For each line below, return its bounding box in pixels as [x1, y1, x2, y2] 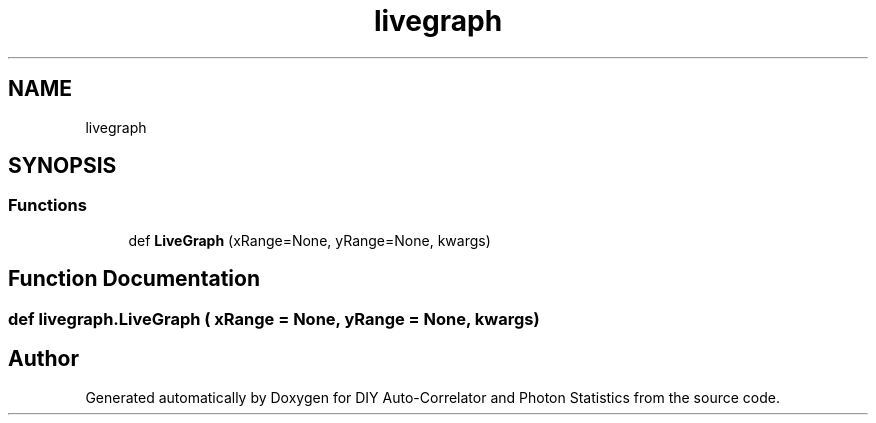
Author [8, 346, 79, 372]
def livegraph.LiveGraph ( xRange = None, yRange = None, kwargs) [8, 308, 540, 329]
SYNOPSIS [8, 153, 117, 179]
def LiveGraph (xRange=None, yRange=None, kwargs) [128, 231, 491, 249]
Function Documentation [8, 266, 260, 292]
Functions [8, 195, 87, 216]
